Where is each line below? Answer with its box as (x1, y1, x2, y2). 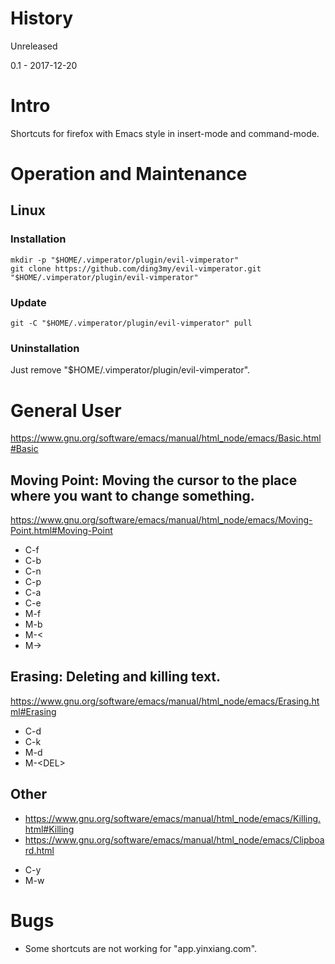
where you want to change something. (10, 487, 255, 504)
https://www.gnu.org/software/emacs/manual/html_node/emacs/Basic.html (10, 432, 322, 444)
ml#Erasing (10, 705, 57, 717)
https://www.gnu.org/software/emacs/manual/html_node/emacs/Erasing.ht (10, 695, 320, 707)
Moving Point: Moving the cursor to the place (10, 472, 298, 489)
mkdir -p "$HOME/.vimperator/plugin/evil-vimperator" (10, 255, 240, 265)
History (10, 7, 74, 30)
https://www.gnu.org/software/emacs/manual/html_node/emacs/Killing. (24, 812, 322, 824)
